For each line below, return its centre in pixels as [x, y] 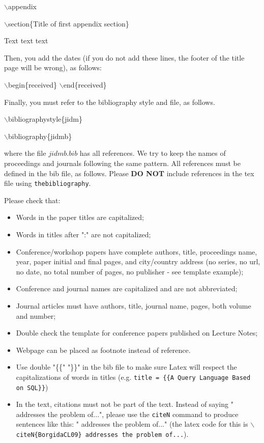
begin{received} [33, 84]
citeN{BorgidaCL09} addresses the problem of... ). [102, 434]
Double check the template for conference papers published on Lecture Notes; [137, 333]
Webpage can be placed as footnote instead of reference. [103, 350]
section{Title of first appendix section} [68, 23]
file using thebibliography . [48, 183]
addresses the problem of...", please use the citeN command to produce [127, 414]
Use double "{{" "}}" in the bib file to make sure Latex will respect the [126, 367]
